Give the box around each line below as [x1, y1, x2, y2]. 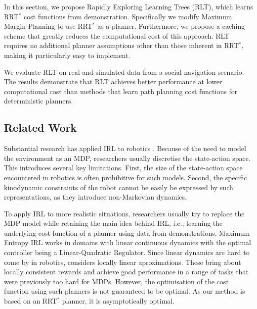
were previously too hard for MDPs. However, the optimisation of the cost [4, 276, 229, 286]
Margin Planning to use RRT [4, 21, 92, 31]
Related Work [4, 120, 77, 135]
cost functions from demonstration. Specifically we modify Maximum [23, 11, 232, 21]
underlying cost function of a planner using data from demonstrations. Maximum [4, 227, 250, 238]
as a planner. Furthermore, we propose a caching [97, 21, 245, 31]
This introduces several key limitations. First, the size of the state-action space [4, 162, 243, 173]
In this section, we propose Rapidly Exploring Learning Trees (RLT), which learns [4, 1, 254, 11]
